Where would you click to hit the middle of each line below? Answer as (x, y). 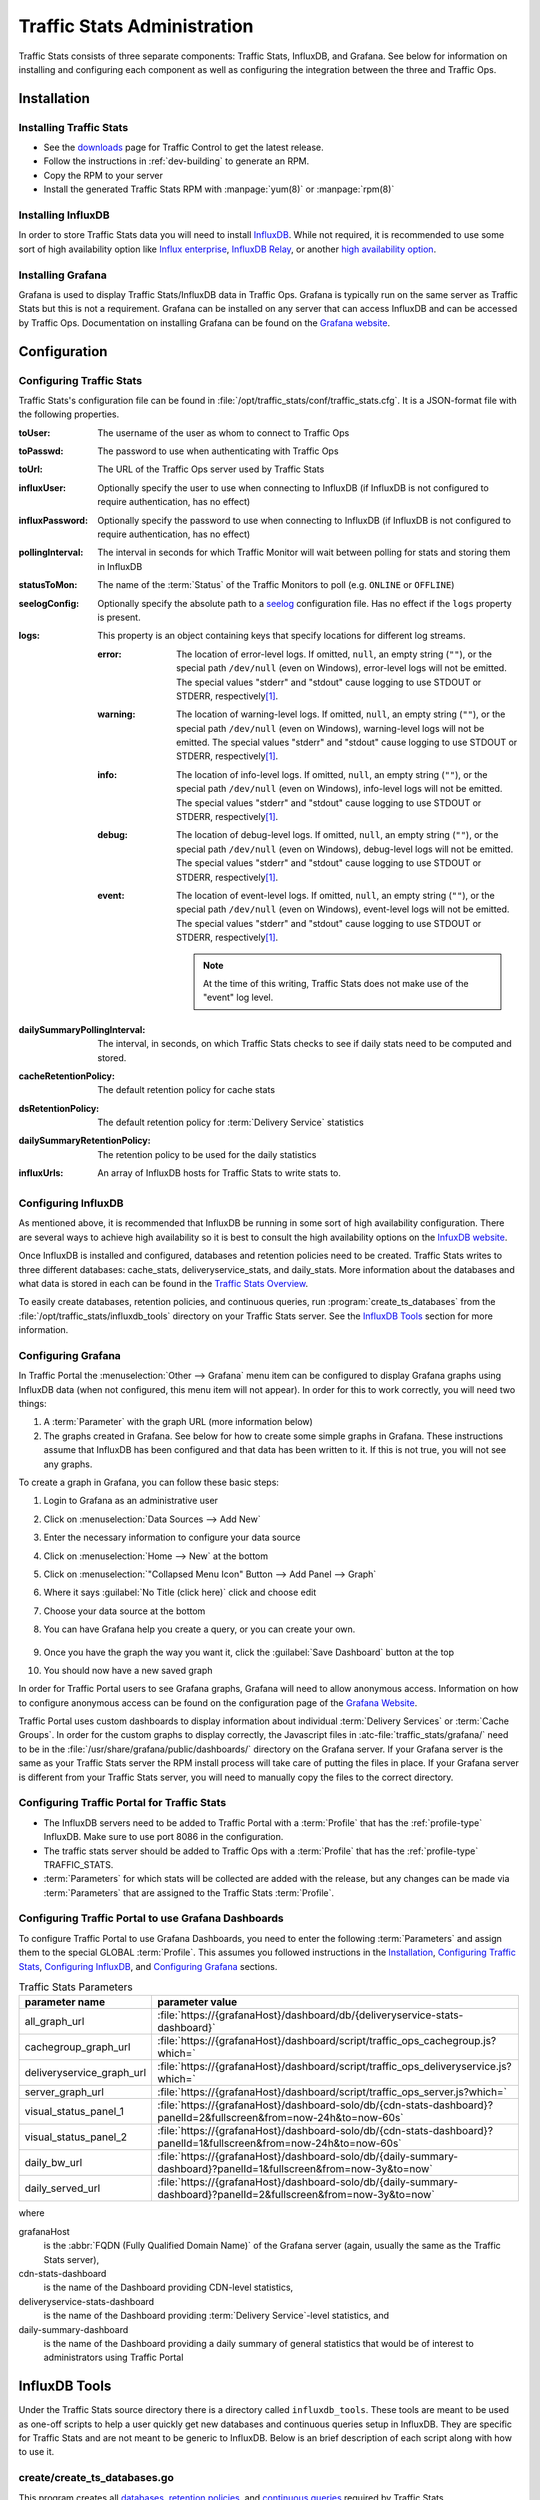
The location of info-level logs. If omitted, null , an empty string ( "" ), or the (332, 774)
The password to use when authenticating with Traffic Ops (218, 451)
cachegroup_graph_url (77, 2047)
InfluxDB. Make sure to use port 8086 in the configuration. (163, 1837)
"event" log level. (238, 997)
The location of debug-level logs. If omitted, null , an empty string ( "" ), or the (337, 835)
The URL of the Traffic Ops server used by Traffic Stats (211, 469)
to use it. (36, 2452)
